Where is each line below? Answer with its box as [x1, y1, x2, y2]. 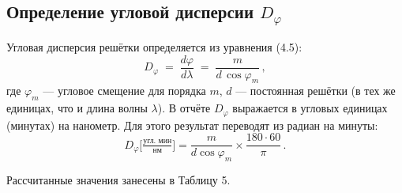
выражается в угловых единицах [232, 100, 388, 116]
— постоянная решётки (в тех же [235, 82, 396, 99]
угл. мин [143, 137, 172, 146]
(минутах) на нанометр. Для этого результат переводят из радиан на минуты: [6, 116, 378, 133]
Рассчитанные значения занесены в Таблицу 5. [6, 172, 231, 188]
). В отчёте [157, 100, 211, 116]
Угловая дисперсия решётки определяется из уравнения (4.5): [6, 38, 302, 55]
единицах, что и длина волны [6, 100, 148, 116]
